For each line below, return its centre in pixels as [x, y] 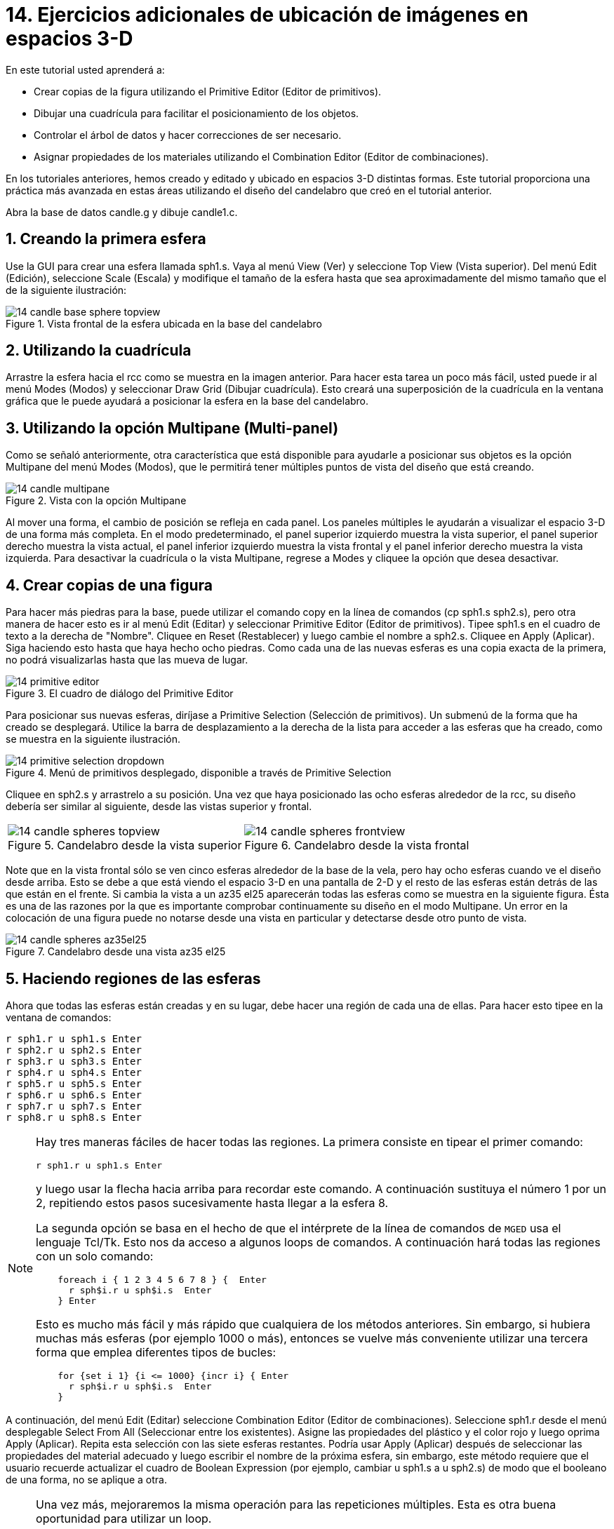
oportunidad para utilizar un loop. [124, 1518]
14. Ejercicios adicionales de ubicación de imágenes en [267, 15]
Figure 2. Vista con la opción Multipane [96, 501]
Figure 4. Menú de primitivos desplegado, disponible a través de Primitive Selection [199, 773]
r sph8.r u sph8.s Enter [74, 1117]
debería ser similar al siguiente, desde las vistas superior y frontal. [159, 807]
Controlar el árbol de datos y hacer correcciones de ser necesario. [188, 135]
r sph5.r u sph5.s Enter [74, 1083]
